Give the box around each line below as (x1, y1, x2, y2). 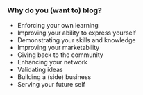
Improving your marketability (17, 44, 100, 52)
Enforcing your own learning (17, 21, 99, 30)
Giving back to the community (17, 51, 104, 59)
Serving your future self (17, 80, 85, 89)
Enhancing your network (17, 58, 88, 67)
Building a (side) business (17, 73, 92, 81)
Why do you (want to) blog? (7, 6, 103, 15)
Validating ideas (17, 65, 64, 74)
